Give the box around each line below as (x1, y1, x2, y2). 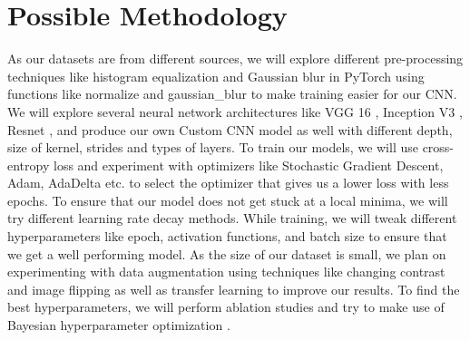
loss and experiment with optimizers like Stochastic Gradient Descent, (53, 155, 444, 174)
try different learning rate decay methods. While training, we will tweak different (7, 209, 457, 228)
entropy (7, 155, 50, 174)
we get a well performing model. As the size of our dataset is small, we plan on (7, 244, 446, 263)
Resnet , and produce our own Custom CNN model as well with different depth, (7, 120, 453, 139)
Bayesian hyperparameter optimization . (7, 316, 230, 335)
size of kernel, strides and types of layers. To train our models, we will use (7, 138, 418, 157)
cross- (422, 138, 455, 157)
